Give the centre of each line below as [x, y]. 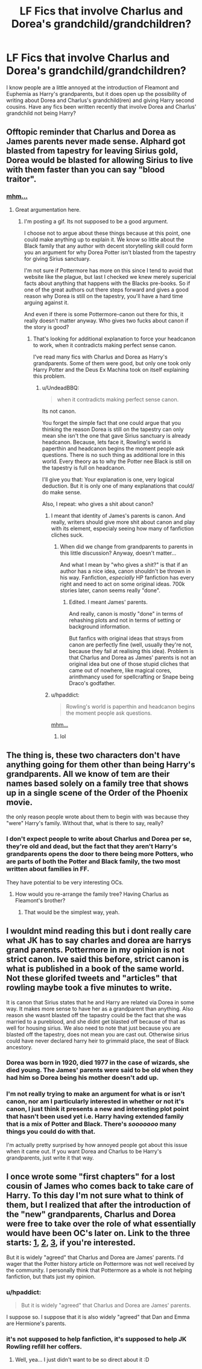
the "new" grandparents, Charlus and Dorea [91, 1214]
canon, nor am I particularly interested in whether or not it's [96, 1102]
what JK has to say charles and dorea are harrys [99, 941]
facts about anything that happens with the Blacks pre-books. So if [107, 283]
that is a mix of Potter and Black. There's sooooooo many [91, 1124]
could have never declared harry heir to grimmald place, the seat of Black [98, 1041]
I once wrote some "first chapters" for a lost [91, 1177]
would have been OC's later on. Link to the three [98, 1233]
